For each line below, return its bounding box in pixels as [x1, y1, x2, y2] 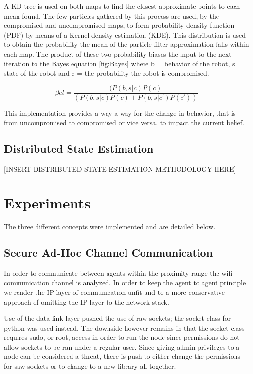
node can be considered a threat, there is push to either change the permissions [4, 351, 240, 361]
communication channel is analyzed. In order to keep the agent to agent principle [4, 277, 246, 288]
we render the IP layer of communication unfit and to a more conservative [4, 287, 225, 297]
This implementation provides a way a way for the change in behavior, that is [4, 107, 236, 118]
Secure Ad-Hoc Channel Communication [4, 245, 213, 260]
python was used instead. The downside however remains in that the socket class [4, 322, 245, 332]
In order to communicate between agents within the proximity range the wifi [4, 268, 233, 278]
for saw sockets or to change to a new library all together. [4, 361, 176, 371]
